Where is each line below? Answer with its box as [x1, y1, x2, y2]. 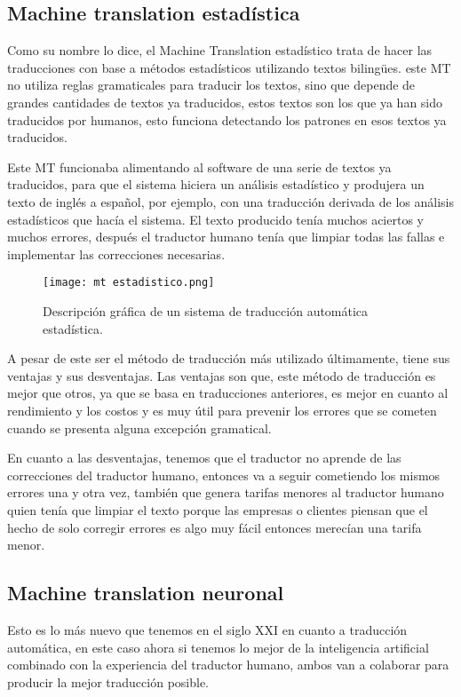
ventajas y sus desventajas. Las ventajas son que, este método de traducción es [7, 366, 436, 384]
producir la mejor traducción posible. [7, 672, 209, 691]
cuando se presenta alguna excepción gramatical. [7, 418, 272, 437]
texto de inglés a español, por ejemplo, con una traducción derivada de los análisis [7, 192, 454, 210]
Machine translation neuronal [7, 579, 284, 606]
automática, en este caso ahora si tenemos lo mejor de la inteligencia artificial [7, 638, 429, 656]
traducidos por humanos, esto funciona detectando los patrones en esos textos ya [7, 110, 447, 129]
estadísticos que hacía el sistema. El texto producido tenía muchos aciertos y [7, 210, 424, 228]
